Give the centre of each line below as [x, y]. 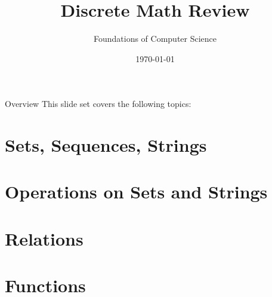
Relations [44, 238]
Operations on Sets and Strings [136, 192]
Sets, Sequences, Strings [106, 145]
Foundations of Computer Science [155, 39]
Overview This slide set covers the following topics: [98, 104]
